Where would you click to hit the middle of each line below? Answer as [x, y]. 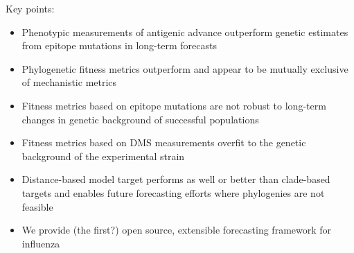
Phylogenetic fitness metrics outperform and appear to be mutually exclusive [185, 68]
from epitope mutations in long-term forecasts [119, 45]
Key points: [30, 8]
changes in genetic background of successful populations [140, 119]
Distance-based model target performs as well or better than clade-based [176, 179]
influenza [41, 243]
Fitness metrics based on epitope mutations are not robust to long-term [174, 105]
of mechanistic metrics [69, 82]
